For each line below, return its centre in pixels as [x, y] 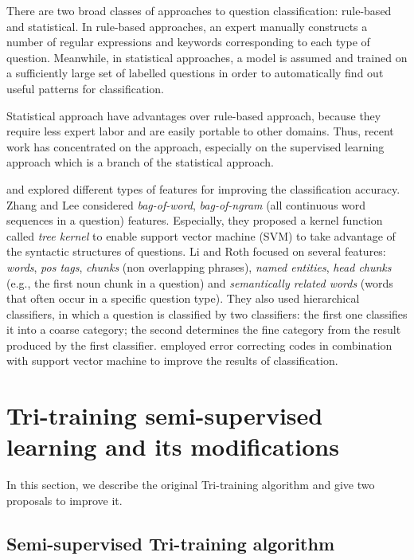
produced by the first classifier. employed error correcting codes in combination [199, 345]
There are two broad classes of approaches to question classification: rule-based [199, 10]
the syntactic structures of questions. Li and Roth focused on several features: [196, 251]
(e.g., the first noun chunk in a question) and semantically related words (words [200, 282]
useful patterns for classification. [85, 88]
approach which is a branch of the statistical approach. [140, 162]
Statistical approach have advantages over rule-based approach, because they [194, 115]
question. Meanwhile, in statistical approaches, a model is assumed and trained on [207, 57]
